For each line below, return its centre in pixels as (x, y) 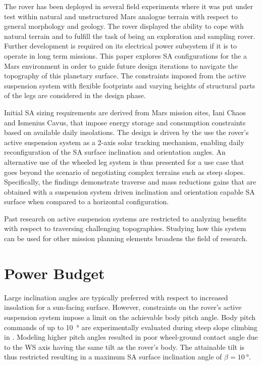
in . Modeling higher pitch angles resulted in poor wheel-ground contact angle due (131, 337)
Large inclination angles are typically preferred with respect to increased (116, 297)
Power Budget (55, 273)
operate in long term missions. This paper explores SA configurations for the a (125, 55)
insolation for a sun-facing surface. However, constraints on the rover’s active (123, 307)
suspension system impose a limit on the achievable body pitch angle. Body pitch (130, 317)
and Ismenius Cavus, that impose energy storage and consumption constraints (125, 122)
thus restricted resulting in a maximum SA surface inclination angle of (113, 357)
